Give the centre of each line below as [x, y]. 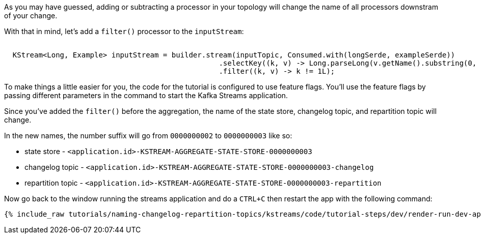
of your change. [31, 16]
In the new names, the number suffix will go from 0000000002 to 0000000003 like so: [148, 136]
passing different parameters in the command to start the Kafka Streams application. [146, 95]
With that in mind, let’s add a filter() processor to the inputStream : [124, 31]
